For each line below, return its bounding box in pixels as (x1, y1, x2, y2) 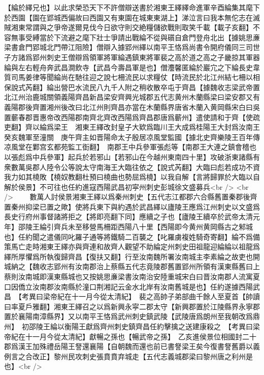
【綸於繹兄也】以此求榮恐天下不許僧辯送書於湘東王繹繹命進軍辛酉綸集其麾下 (4, 2, 260, 12)
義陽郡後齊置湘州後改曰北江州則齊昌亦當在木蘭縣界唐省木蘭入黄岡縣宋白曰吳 (4, 101, 260, 112)
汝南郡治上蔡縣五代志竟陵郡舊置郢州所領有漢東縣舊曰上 (75, 261, 260, 272)
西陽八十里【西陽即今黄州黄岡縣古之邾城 (117, 221, 253, 232)
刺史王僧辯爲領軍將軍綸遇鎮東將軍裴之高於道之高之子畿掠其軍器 (46, 51, 260, 62)
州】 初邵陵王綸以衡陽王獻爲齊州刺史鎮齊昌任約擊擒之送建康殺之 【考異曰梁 (4, 321, 260, 331)
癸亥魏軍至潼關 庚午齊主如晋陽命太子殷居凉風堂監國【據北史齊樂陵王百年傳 (4, 131, 260, 142)
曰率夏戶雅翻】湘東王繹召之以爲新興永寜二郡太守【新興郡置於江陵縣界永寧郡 (4, 301, 260, 311)
